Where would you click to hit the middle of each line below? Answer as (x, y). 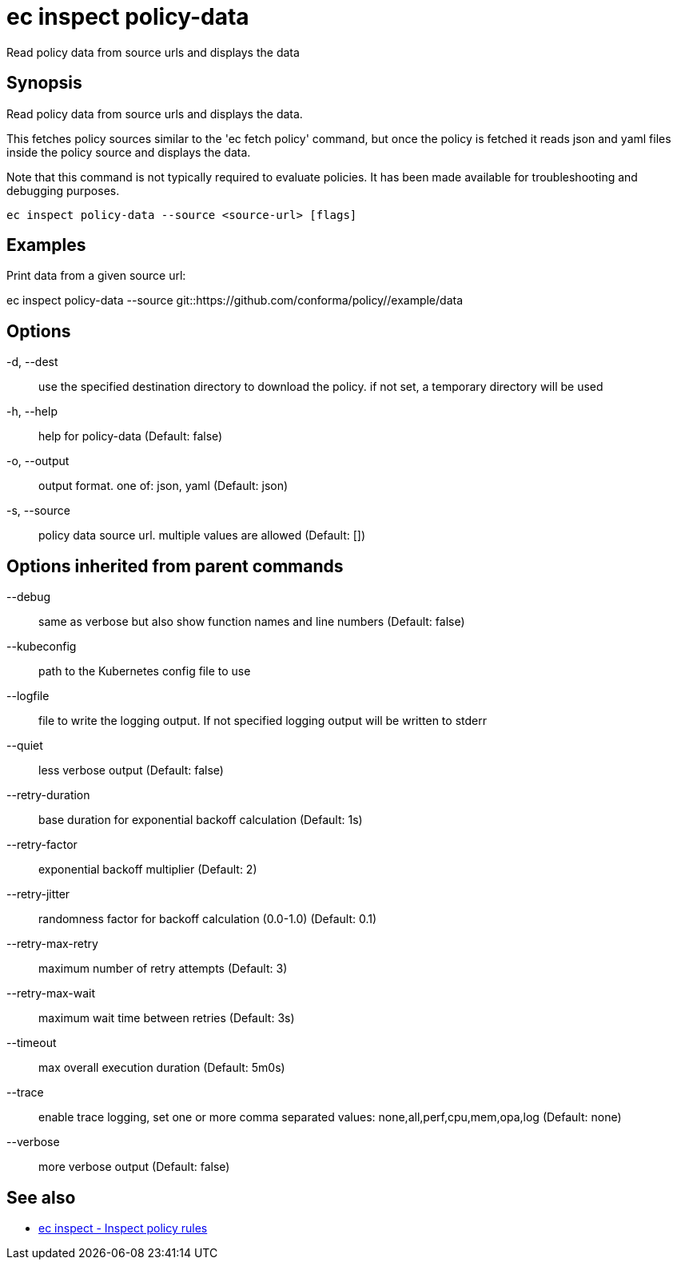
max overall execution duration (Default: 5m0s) (162, 1068)
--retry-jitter (38, 894)
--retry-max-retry (52, 944)
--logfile (28, 696)
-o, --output (38, 461)
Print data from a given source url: (96, 276)
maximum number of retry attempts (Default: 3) (163, 969)
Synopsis (44, 83)
